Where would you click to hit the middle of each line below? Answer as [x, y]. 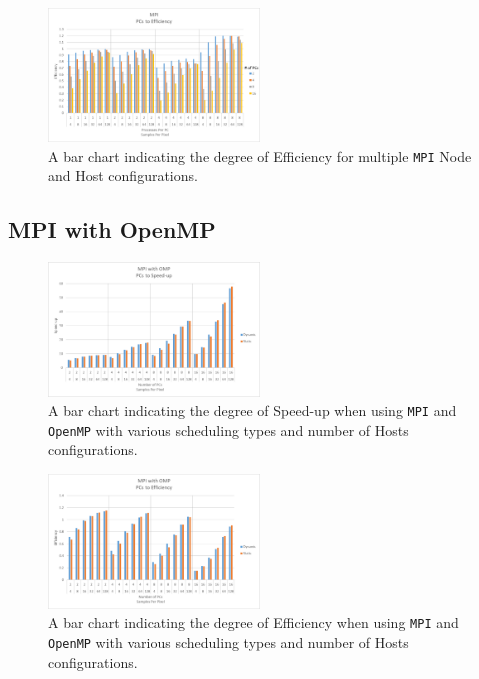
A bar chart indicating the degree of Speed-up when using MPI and [252, 410]
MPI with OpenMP [112, 229]
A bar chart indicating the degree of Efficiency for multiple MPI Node [260, 155]
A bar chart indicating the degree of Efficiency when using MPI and [253, 622]
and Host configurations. [123, 175]
